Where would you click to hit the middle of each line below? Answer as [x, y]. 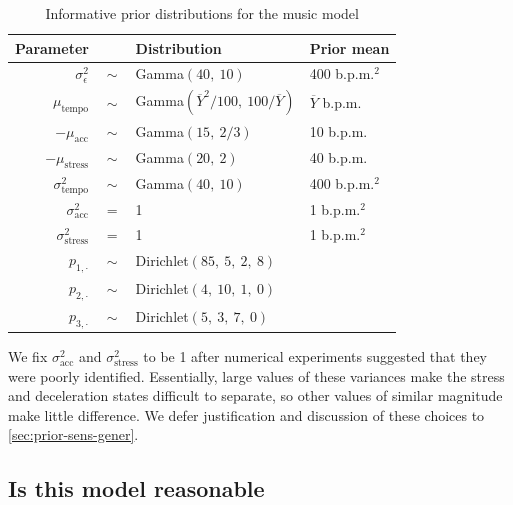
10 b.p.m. [338, 131]
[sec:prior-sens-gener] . [73, 434]
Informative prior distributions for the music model [202, 13]
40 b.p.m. [338, 157]
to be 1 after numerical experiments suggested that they [315, 356]
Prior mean [349, 47]
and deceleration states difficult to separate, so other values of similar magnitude [255, 395]
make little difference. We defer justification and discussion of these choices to [246, 414]
